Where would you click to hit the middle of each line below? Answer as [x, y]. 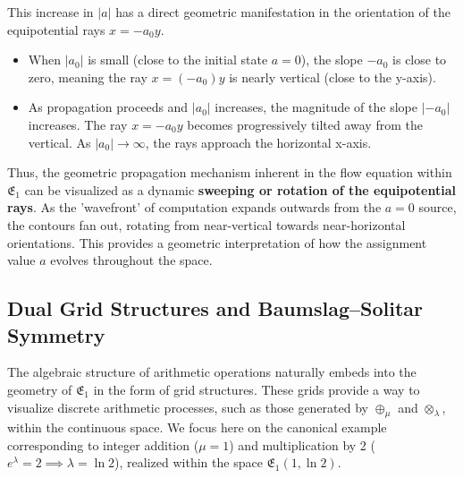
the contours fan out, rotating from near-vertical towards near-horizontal [206, 224]
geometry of [40, 389]
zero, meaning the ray [88, 77]
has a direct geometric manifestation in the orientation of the [283, 12]
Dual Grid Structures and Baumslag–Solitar [215, 308]
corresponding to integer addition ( [103, 444]
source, [438, 207]
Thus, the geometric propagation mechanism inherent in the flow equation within [230, 172]
